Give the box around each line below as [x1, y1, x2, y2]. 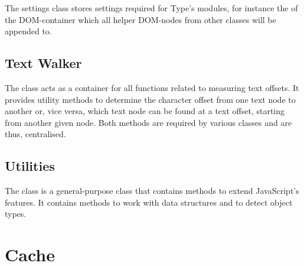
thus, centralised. [5, 128, 66, 140]
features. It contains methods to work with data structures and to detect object [5, 196, 293, 208]
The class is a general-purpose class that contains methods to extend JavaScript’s [5, 184, 299, 197]
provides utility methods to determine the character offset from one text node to [5, 93, 296, 105]
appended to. [5, 25, 52, 37]
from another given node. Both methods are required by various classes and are [5, 116, 292, 128]
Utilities [5, 157, 55, 175]
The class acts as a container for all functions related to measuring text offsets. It [5, 81, 299, 93]
